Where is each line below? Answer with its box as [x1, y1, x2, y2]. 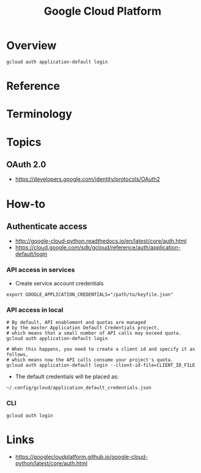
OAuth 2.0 [6, 159, 46, 169]
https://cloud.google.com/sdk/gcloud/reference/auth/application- [15, 244, 181, 251]
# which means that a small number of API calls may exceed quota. [6, 330, 182, 336]
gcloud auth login [6, 413, 53, 419]
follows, [6, 351, 29, 358]
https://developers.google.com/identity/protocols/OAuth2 [15, 175, 160, 183]
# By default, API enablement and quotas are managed [6, 319, 147, 325]
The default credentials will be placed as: [15, 373, 119, 380]
